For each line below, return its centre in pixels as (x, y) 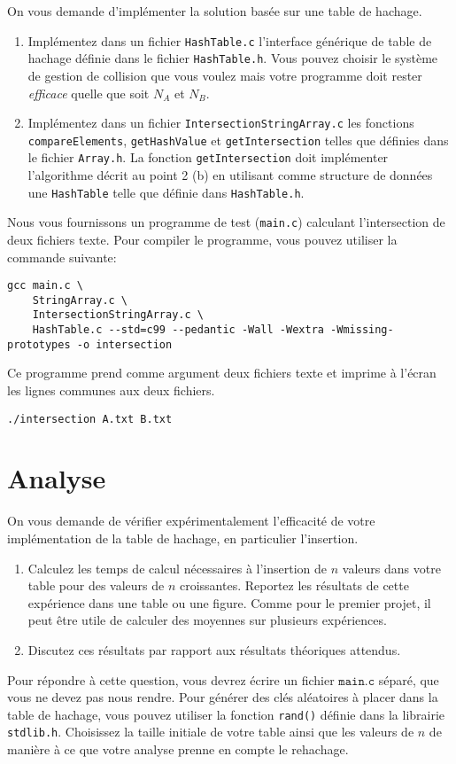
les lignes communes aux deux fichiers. (111, 390)
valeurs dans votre (391, 568)
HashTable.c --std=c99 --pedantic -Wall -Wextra (178, 330)
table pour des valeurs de (96, 585)
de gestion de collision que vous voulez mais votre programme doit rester (225, 75)
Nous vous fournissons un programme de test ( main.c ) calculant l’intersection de (226, 222)
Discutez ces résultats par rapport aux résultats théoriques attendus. (214, 649)
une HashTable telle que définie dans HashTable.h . (166, 192)
